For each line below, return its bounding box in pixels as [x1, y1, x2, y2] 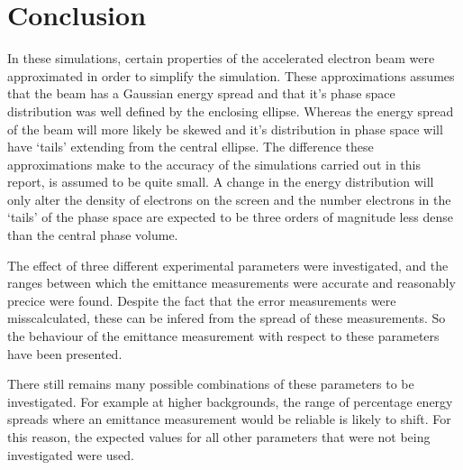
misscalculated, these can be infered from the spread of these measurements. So [7, 309, 446, 327]
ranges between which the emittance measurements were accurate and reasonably [7, 273, 456, 292]
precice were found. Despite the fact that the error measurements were [7, 290, 396, 309]
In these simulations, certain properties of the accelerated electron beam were [7, 49, 435, 68]
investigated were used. [7, 445, 134, 464]
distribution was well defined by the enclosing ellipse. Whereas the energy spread [7, 101, 454, 120]
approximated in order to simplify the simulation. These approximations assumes [7, 66, 455, 85]
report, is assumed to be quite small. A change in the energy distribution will [7, 172, 434, 191]
